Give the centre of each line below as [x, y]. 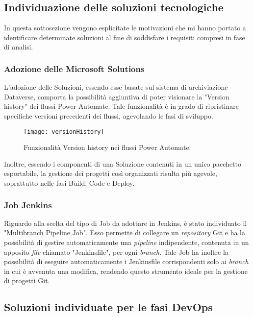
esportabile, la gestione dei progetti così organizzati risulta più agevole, [111, 173]
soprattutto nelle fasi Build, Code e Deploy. [69, 183]
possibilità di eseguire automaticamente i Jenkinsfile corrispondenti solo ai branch [126, 261]
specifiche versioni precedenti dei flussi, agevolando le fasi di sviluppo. [109, 115]
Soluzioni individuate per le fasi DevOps [108, 307]
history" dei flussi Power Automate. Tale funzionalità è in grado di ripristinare [121, 106]
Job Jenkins [28, 205]
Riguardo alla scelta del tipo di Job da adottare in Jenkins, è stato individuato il [126, 223]
